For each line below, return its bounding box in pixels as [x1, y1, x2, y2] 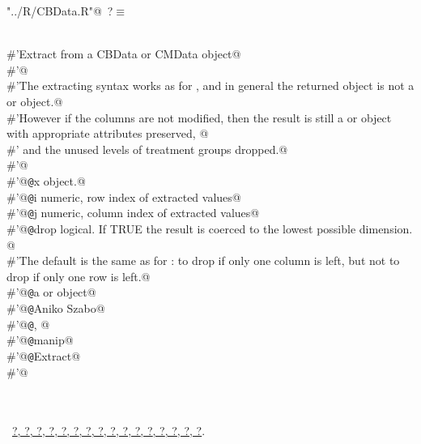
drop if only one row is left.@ [6, 267, 151, 284]
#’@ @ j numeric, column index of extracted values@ [6, 204, 260, 221]
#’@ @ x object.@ [6, 172, 86, 189]
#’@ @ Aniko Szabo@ [6, 300, 105, 316]
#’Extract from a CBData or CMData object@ [6, 45, 241, 62]
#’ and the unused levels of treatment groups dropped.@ [6, 140, 288, 157]
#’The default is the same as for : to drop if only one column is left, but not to [6, 252, 400, 269]
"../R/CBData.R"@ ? [6, 2, 113, 19]
